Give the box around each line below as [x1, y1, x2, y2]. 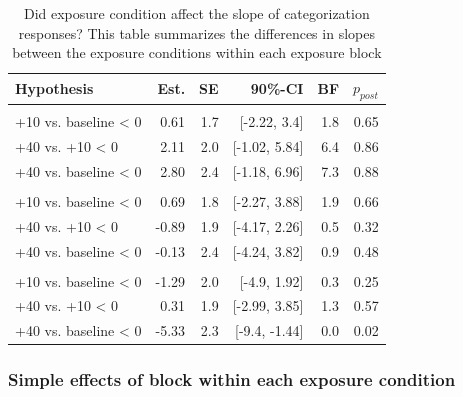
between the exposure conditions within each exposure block [12, 42, 382, 63]
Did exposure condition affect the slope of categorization [23, 3, 370, 23]
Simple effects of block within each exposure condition [8, 367, 456, 392]
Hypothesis [15, 78, 94, 99]
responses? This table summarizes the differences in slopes [18, 22, 375, 43]
